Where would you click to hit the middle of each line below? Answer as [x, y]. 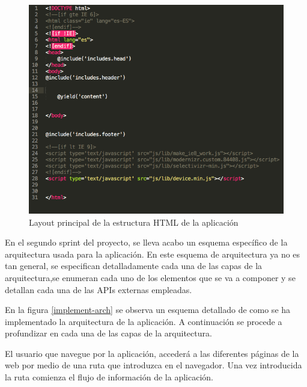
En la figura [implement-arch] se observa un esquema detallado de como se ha [148, 310]
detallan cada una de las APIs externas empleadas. [99, 289]
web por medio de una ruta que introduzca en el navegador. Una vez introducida [153, 365]
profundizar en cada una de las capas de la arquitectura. [108, 333]
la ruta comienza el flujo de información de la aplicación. [109, 377]
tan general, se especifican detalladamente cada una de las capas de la [134, 266]
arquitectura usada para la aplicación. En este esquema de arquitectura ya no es [153, 254]
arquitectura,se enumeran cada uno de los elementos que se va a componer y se [150, 277]
